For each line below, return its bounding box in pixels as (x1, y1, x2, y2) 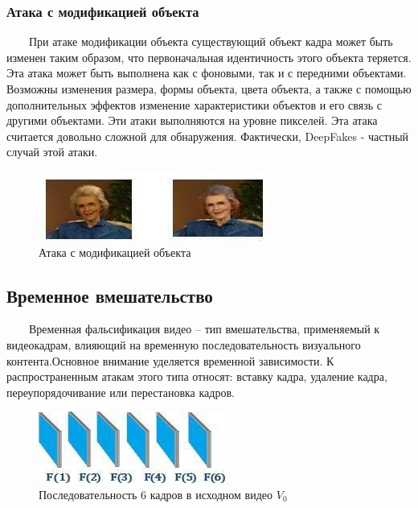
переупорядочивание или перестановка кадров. (6, 383, 235, 400)
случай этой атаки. (6, 143, 98, 160)
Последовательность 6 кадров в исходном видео (39, 485, 273, 502)
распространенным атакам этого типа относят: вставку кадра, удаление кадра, (6, 368, 387, 385)
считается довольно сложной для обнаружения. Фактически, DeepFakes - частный (6, 127, 409, 144)
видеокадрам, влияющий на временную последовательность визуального (6, 336, 361, 353)
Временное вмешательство (6, 283, 213, 308)
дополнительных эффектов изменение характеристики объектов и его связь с (6, 96, 382, 113)
